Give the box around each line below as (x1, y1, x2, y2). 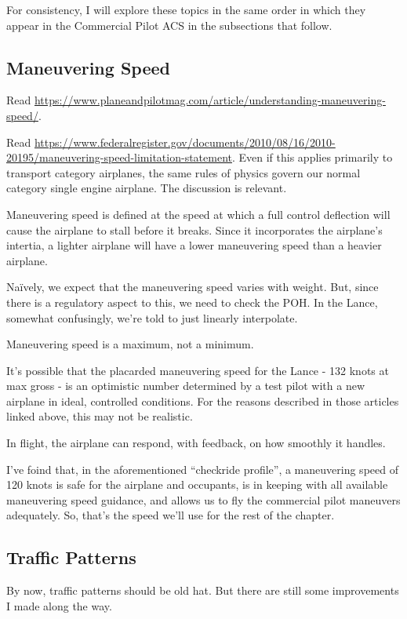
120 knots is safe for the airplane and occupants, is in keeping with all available (6, 476, 388, 493)
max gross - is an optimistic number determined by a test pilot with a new (6, 377, 365, 394)
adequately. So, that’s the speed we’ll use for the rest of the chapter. (6, 507, 335, 523)
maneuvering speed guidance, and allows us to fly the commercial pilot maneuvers (6, 491, 401, 508)
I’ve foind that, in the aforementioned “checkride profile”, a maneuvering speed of (6, 461, 398, 477)
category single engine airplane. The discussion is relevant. (6, 180, 287, 196)
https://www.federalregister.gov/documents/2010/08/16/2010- (34, 133, 336, 150)
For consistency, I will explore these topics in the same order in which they (6, 2, 366, 17)
